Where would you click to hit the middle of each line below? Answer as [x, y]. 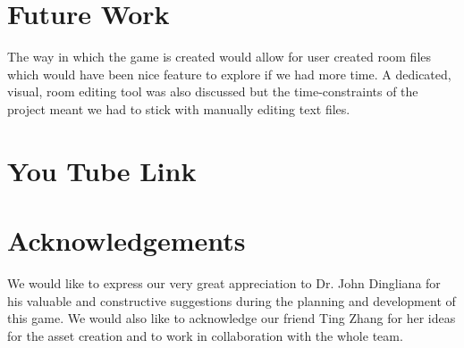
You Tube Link [102, 170]
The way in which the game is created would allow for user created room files [219, 57]
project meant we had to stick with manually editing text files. [179, 108]
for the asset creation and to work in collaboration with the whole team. [205, 335]
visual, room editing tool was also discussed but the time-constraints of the [213, 91]
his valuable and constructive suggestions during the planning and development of [232, 300]
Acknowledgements [127, 240]
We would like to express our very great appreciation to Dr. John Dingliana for [224, 283]
